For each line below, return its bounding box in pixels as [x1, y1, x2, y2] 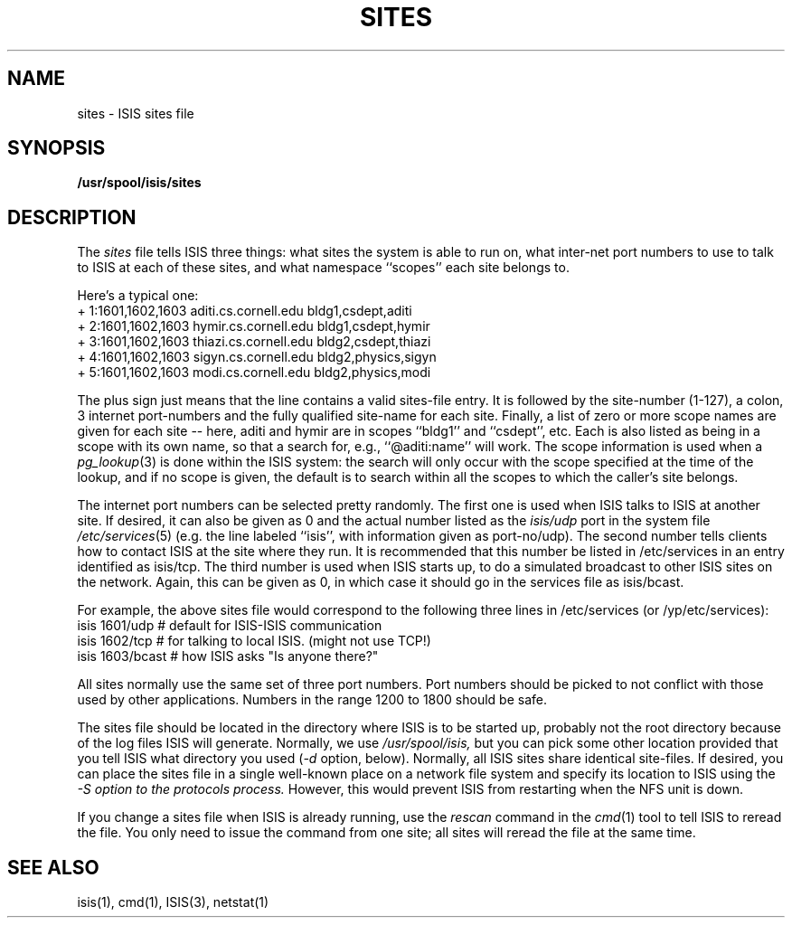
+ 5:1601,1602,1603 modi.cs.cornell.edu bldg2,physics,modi [77, 364, 431, 381]
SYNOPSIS [7, 137, 106, 160]
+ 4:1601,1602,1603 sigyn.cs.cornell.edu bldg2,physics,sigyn [77, 349, 437, 365]
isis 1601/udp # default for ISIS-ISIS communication [77, 618, 382, 634]
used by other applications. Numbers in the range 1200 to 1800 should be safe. [77, 692, 548, 708]
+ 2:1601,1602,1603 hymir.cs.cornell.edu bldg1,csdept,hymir [77, 318, 430, 335]
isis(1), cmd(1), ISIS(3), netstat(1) [77, 894, 269, 911]
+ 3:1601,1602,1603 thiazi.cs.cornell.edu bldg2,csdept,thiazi [77, 334, 431, 350]
